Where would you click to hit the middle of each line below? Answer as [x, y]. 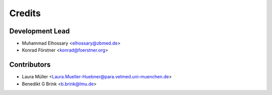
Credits [25, 13]
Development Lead [40, 31]
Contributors [30, 65]
